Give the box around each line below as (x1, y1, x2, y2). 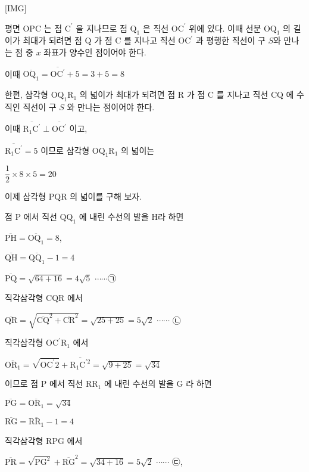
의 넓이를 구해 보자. (70, 190, 142, 203)
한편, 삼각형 (5, 88, 48, 101)
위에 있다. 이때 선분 (189, 21, 261, 34)
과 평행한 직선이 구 (195, 34, 266, 46)
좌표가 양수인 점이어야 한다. (43, 45, 146, 58)
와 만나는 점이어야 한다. (67, 100, 155, 113)
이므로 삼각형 (40, 144, 90, 156)
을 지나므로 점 (76, 21, 127, 34)
